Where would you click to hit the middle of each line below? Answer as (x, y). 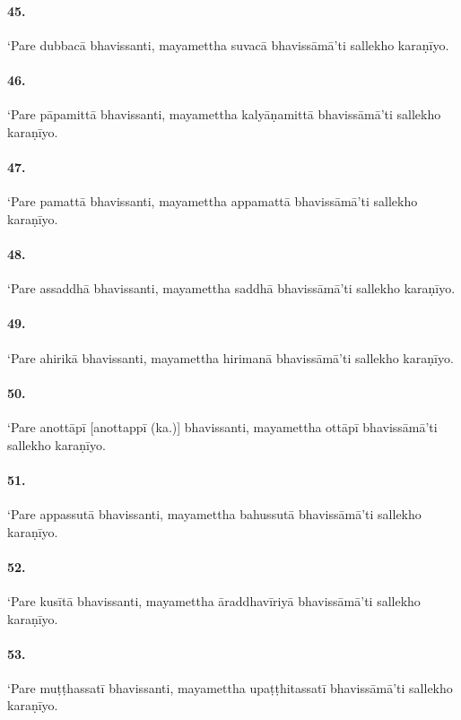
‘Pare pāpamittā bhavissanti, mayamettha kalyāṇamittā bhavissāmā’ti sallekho (224, 114)
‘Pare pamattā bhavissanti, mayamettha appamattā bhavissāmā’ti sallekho (213, 201)
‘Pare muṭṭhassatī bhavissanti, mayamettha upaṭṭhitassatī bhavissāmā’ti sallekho (230, 687)
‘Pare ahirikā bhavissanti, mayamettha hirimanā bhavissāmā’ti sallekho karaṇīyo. (230, 357)
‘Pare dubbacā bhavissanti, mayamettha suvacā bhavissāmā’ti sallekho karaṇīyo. (228, 44)
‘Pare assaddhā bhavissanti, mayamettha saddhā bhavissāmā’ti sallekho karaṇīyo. (231, 288)
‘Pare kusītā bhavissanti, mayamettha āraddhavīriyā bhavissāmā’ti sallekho (214, 600)
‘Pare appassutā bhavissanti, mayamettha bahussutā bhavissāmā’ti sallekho (214, 513)
